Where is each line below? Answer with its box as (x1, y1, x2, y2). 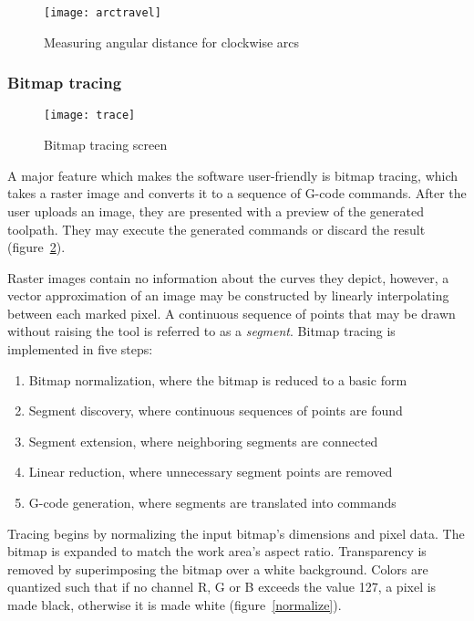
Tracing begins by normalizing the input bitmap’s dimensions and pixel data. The (7, 523, 465, 542)
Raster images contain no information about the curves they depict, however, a (7, 268, 449, 287)
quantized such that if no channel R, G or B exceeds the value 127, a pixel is (7, 577, 437, 596)
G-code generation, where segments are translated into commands (28, 493, 397, 512)
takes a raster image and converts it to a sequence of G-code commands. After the (7, 184, 467, 203)
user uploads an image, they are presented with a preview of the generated (7, 201, 424, 220)
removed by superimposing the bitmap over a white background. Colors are (7, 559, 428, 578)
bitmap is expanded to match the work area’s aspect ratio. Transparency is (7, 542, 427, 561)
